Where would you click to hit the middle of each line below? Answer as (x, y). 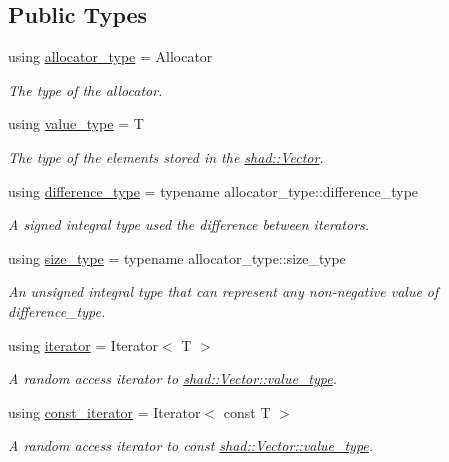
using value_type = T (76, 123)
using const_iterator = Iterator (104, 411)
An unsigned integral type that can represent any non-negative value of (223, 291)
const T (247, 411)
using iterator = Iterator (83, 344)
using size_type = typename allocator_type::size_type (177, 257)
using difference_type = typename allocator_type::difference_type (213, 190)
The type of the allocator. (85, 89)
